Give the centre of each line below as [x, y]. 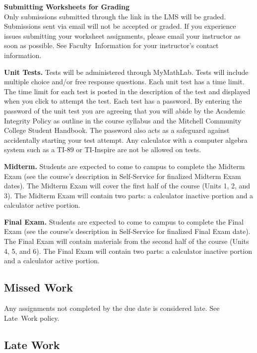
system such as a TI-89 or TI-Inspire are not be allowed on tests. [103, 149]
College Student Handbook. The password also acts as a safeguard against [117, 130]
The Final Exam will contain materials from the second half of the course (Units [127, 241]
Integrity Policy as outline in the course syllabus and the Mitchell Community [123, 120]
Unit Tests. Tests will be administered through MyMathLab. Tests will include [126, 72]
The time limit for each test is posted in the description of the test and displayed [127, 91]
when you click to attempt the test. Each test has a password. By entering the [123, 101]
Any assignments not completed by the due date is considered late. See [112, 308]
